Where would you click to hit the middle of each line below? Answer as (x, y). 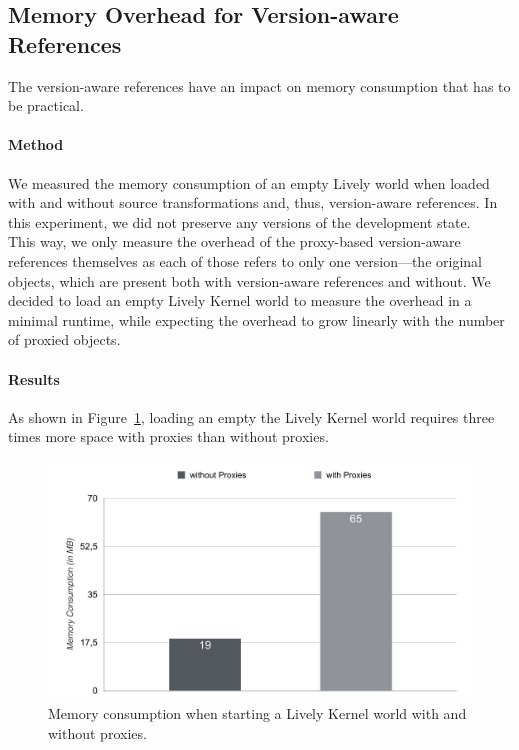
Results (34, 378)
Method (36, 144)
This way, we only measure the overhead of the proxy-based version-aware (234, 241)
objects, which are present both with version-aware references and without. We (249, 280)
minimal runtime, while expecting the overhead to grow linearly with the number (256, 319)
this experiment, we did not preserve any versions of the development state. (239, 221)
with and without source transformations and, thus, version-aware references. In (253, 202)
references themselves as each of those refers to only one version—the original (245, 260)
